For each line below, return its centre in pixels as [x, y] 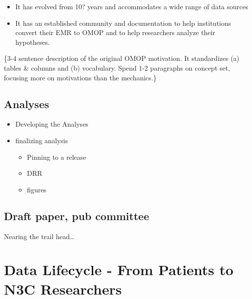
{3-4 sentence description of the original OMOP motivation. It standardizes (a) [122, 58]
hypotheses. [33, 42]
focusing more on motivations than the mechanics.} [80, 77]
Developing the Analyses [52, 124]
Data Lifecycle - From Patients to [119, 270]
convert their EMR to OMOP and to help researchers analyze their [115, 32]
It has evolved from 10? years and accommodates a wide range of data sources [132, 6]
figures [37, 189]
